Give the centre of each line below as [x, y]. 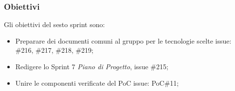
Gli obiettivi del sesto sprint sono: [54, 24]
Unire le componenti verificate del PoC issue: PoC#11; [97, 83]
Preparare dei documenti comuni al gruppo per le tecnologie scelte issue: [123, 40]
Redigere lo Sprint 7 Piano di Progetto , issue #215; [92, 66]
